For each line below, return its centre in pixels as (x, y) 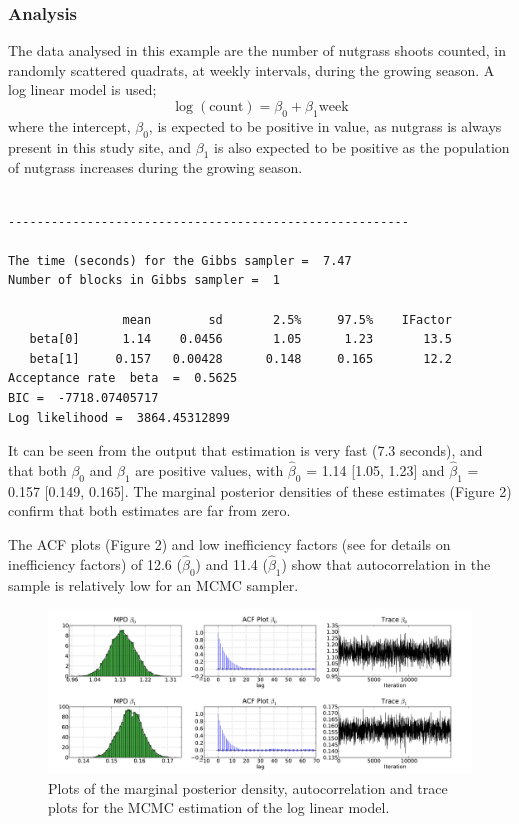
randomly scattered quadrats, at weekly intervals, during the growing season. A (251, 69)
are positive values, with (209, 469)
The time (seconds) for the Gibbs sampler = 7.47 (180, 260)
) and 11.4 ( (231, 563)
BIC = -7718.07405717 (83, 397)
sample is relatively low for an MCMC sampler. (153, 584)
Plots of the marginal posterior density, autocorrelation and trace (248, 787)
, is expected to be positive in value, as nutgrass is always (325, 125)
